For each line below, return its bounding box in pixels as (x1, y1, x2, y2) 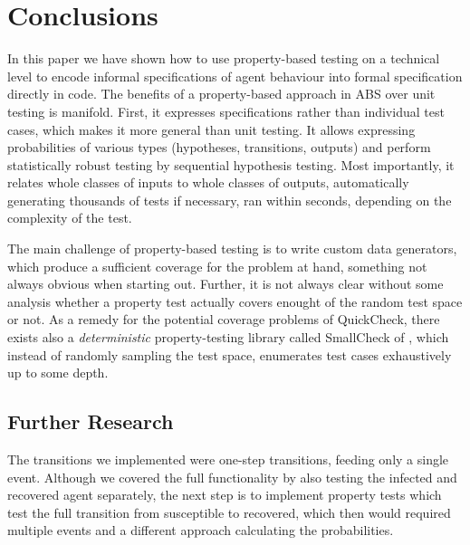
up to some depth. (7, 363, 109, 382)
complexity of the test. (7, 208, 132, 227)
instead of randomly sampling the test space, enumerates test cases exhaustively (7, 345, 452, 364)
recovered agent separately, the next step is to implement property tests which (7, 485, 442, 504)
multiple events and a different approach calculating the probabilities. (7, 521, 394, 540)
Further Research (7, 407, 174, 435)
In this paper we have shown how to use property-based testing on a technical (7, 49, 440, 68)
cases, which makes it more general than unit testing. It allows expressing (7, 120, 416, 139)
